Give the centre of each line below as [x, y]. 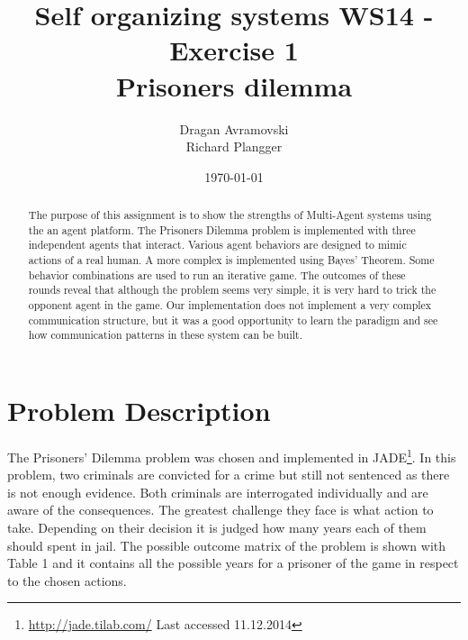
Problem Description [139, 410]
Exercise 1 [234, 50]
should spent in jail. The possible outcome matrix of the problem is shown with [227, 545]
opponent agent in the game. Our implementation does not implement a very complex [230, 305]
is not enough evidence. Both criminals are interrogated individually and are [218, 492]
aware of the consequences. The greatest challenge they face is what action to [220, 510]
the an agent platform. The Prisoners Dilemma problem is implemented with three [222, 229]
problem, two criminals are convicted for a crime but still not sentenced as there [229, 475]
